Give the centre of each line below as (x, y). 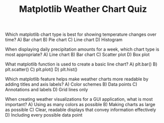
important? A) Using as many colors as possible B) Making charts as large (80, 105)
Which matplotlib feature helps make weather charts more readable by (77, 79)
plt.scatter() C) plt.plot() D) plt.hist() (41, 69)
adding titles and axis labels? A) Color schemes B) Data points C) (71, 84)
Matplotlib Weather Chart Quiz (83, 9)
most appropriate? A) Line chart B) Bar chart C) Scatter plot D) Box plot (77, 55)
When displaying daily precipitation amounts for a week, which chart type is (82, 49)
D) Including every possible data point (44, 115)
